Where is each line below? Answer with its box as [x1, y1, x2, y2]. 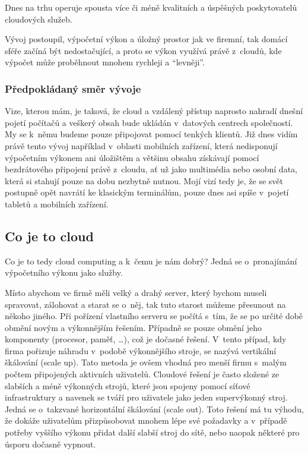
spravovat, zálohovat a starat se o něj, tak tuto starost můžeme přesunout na [5, 298, 286, 310]
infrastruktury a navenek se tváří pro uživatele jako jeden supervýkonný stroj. [5, 391, 288, 403]
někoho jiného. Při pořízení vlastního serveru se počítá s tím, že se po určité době [5, 310, 303, 322]
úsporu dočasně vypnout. [5, 437, 96, 450]
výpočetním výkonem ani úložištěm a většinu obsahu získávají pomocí [5, 151, 259, 163]
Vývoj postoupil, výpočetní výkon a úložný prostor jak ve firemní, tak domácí [5, 33, 288, 45]
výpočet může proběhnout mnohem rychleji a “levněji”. [5, 56, 205, 68]
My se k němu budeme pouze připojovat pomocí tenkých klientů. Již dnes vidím [5, 128, 298, 140]
